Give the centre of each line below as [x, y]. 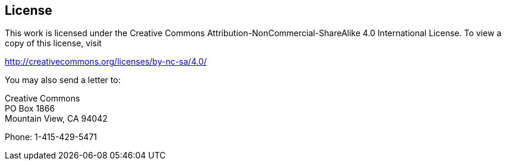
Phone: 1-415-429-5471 [51, 137]
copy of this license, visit [53, 43]
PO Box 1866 [30, 109]
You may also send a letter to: [63, 80]
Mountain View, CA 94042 [56, 119]
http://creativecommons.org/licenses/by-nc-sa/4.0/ [106, 62]
